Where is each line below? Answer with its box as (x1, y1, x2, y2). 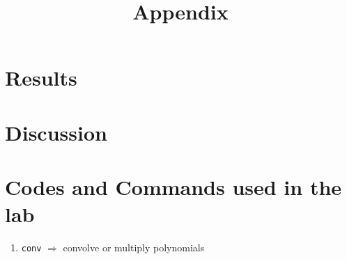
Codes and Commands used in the (5, 173, 342, 201)
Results (5, 63, 77, 92)
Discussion (5, 118, 107, 146)
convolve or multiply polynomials (63, 240, 205, 255)
